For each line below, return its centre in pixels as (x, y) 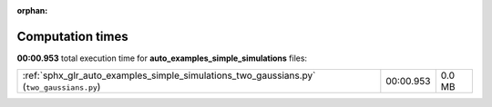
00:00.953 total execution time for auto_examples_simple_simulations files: (162, 58)
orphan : (32, 10)
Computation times (72, 36)
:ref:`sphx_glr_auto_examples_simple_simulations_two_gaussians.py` (169, 75)
